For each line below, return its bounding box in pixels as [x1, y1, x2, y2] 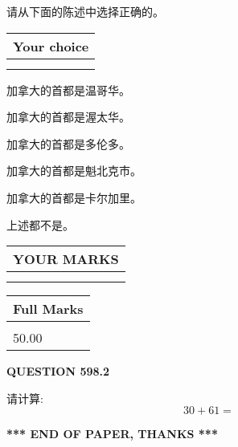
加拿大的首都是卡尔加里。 [6, 189, 142, 205]
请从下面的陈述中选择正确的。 [6, 3, 164, 19]
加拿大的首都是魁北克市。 [6, 162, 142, 179]
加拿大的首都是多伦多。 [6, 135, 130, 152]
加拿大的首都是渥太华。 [6, 108, 130, 125]
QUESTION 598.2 [6, 363, 110, 380]
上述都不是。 [6, 216, 74, 233]
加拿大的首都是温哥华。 [6, 81, 130, 98]
